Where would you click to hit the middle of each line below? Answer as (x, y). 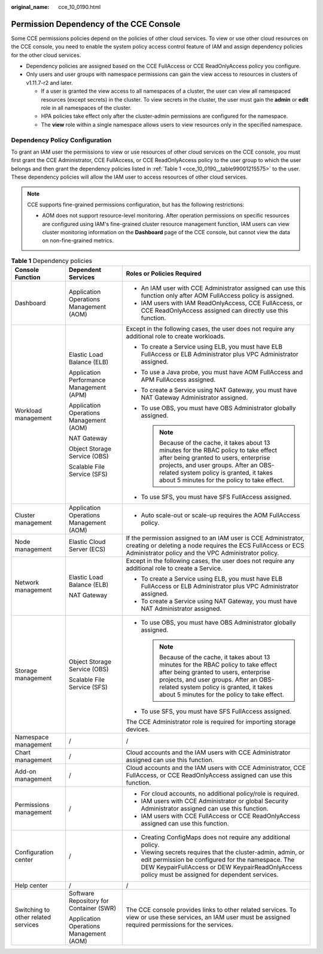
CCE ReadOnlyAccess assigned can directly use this (214, 311)
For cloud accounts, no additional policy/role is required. (220, 794)
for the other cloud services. (46, 55)
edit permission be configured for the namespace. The (218, 860)
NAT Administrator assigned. (181, 609)
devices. (138, 729)
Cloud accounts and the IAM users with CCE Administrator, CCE (216, 768)
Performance (87, 380)
